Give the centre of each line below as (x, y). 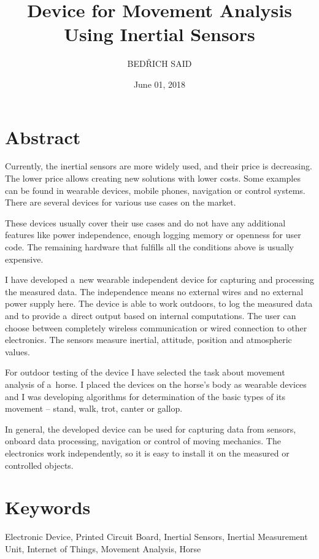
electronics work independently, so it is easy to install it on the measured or (147, 453)
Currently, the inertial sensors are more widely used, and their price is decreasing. (159, 166)
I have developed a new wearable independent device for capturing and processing (159, 279)
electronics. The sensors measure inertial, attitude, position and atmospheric (148, 340)
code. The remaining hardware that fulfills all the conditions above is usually (150, 247)
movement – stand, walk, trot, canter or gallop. (94, 408)
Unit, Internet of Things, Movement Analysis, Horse (103, 548)
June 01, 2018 (159, 84)
